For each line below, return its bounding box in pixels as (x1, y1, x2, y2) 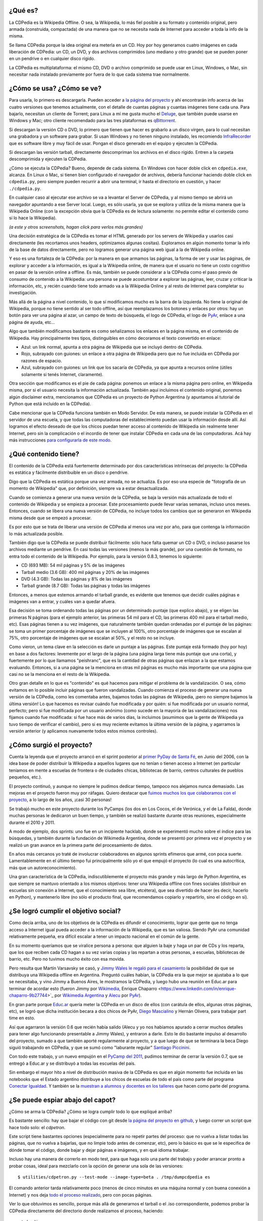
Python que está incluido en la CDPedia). (9, 401, 91, 407)
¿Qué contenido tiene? (9, 450, 80, 458)
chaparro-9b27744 (9, 992, 48, 998)
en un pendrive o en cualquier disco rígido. (9, 56, 95, 62)
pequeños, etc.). (9, 774, 42, 780)
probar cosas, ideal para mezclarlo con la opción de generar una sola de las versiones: (9, 1163, 184, 1169)
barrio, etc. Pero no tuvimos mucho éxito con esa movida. (9, 956, 125, 962)
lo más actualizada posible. (9, 530, 64, 537)
